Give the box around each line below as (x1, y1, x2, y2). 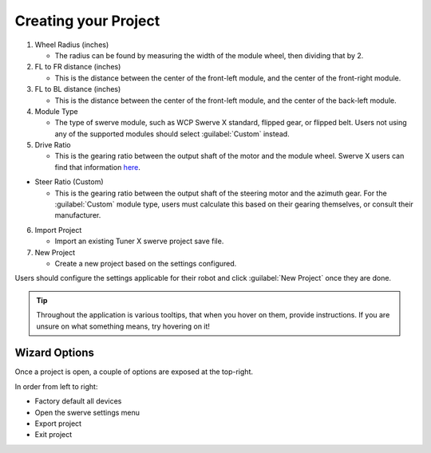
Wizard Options (14, 346, 95, 360)
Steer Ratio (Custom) (34, 177, 104, 187)
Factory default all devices (34, 396, 122, 406)
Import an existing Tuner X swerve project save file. (54, 236, 224, 246)
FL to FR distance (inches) (34, 62, 121, 72)
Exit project (34, 430, 73, 439)
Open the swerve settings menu (34, 408, 140, 417)
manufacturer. (54, 211, 101, 220)
